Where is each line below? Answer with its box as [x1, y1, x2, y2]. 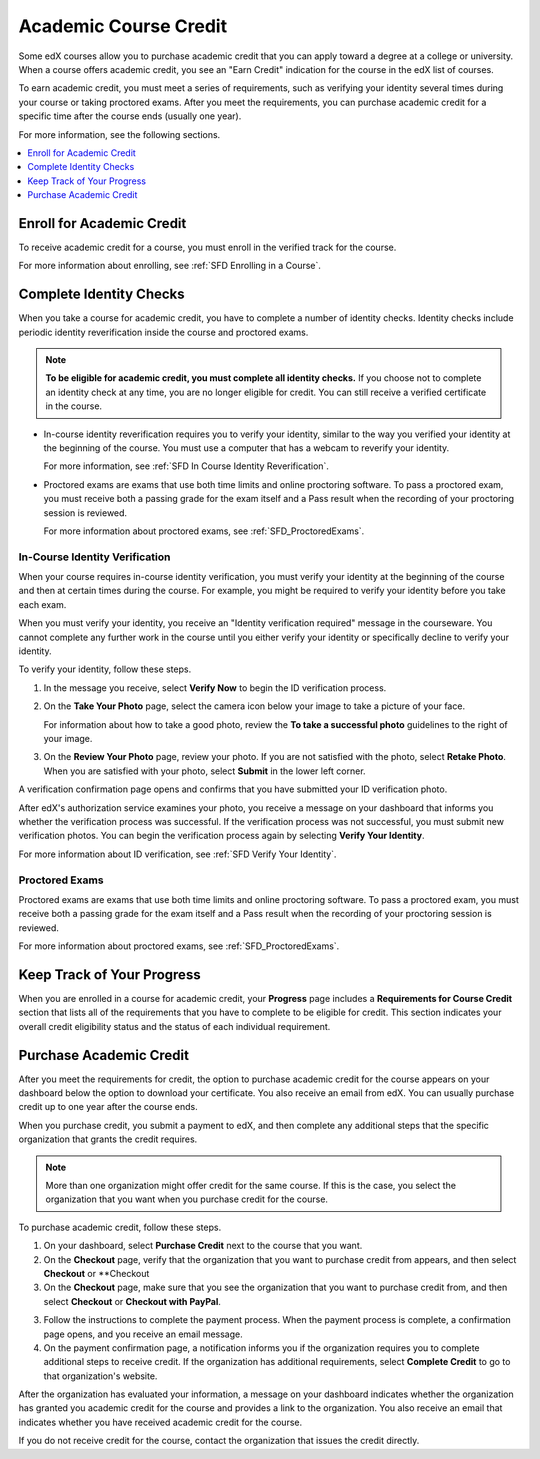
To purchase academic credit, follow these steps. [18, 1221, 222, 1233]
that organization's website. [43, 1370, 158, 1382]
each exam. [18, 598, 67, 610]
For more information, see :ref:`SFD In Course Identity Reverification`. [43, 460, 330, 472]
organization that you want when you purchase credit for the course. [45, 1193, 329, 1205]
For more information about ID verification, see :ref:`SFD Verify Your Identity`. [18, 848, 337, 860]
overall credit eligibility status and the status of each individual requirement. [18, 1020, 331, 1032]
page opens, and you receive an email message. [43, 1328, 244, 1340]
